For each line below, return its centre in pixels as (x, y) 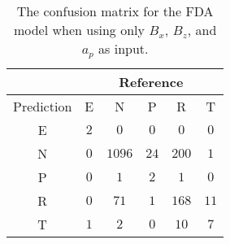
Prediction (43, 106)
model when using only (79, 30)
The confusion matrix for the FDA (115, 11)
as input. (124, 48)
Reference (151, 81)
